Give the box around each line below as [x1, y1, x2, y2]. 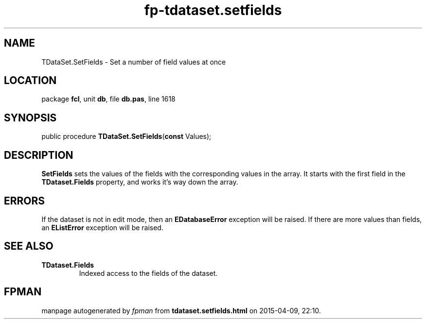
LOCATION [4, 74, 57, 87]
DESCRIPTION [4, 149, 73, 161]
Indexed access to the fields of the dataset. [79, 269, 218, 277]
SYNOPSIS [4, 111, 57, 124]
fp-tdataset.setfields [144, 2, 282, 18]
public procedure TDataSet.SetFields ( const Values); [41, 132, 212, 141]
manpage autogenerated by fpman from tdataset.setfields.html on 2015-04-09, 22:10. [41, 306, 321, 315]
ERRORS [4, 194, 45, 207]
